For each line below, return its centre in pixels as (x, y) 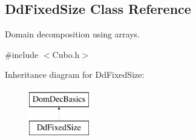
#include (22, 54)
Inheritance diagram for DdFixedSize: (75, 75)
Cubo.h (66, 54)
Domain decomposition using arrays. (72, 34)
